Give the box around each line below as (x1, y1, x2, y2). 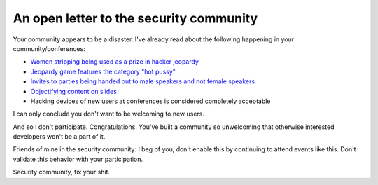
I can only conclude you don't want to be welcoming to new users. (13, 109, 205, 118)
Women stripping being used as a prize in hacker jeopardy (30, 57, 199, 66)
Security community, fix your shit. (13, 168, 111, 177)
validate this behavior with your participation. (13, 155, 143, 163)
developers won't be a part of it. (13, 132, 106, 141)
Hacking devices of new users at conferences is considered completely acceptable (30, 97, 271, 105)
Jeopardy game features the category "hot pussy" (30, 67, 176, 76)
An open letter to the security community (13, 11, 258, 26)
